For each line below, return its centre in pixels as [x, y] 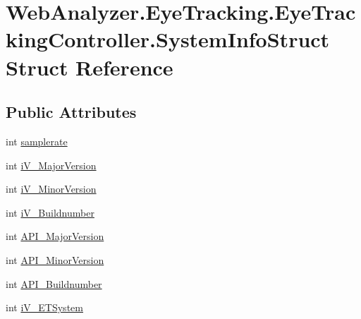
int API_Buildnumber [54, 283]
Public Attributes [71, 112]
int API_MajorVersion [55, 236]
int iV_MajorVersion [51, 165]
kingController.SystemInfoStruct [168, 39]
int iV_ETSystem [44, 307]
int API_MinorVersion [55, 259]
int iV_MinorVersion [51, 189]
